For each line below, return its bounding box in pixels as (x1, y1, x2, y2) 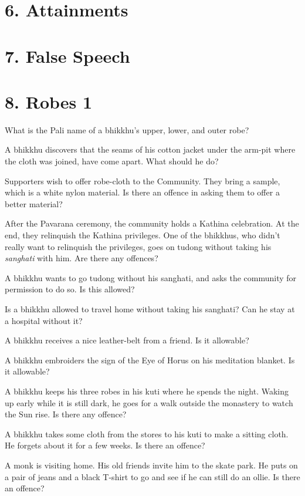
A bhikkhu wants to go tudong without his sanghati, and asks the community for (5, 271, 297, 284)
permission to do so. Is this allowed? (5, 283, 135, 295)
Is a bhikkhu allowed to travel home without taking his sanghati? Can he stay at (5, 303, 295, 315)
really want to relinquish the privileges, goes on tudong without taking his (5, 240, 272, 252)
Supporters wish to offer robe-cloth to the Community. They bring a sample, (5, 174, 280, 187)
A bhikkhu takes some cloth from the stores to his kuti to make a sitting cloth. (5, 427, 289, 440)
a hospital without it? (5, 314, 83, 326)
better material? (5, 197, 63, 210)
